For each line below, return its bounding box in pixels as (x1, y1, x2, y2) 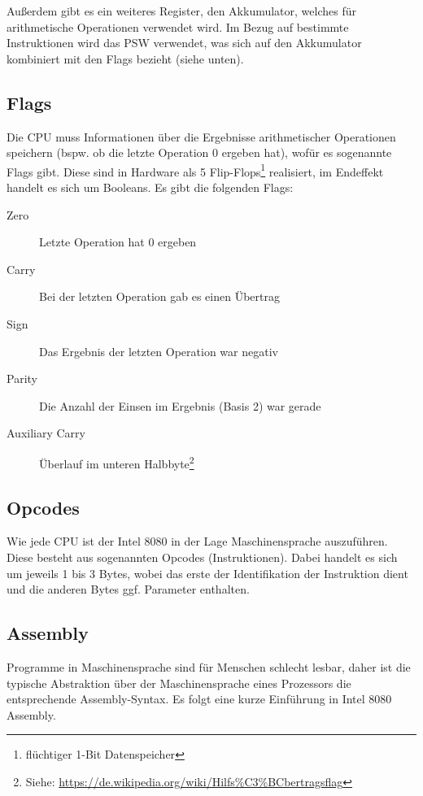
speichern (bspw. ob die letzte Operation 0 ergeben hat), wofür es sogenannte (7, 144, 392, 161)
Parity (7, 370, 37, 387)
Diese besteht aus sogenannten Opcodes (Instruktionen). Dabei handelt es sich (7, 549, 398, 565)
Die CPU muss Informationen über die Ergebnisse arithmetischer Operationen (7, 128, 396, 145)
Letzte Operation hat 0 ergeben (39, 233, 197, 250)
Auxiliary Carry (7, 424, 85, 441)
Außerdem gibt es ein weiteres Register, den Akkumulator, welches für (7, 2, 356, 19)
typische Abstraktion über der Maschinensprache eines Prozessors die (7, 674, 351, 691)
